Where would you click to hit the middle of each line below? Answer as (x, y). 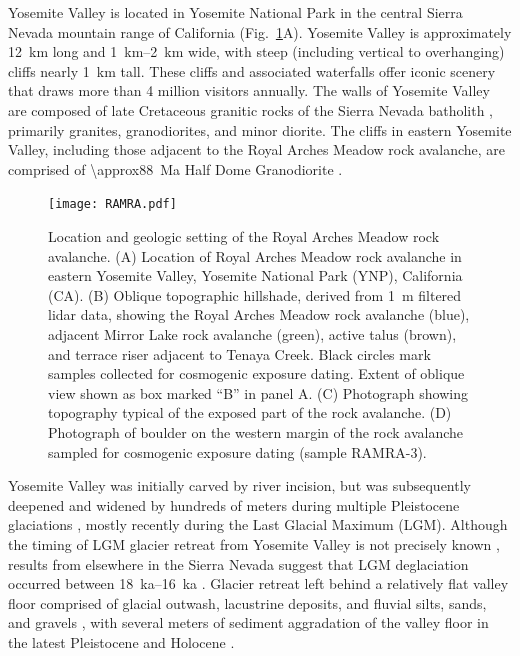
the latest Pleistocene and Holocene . (121, 641)
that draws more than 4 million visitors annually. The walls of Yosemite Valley (249, 90)
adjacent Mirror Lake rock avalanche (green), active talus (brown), (252, 333)
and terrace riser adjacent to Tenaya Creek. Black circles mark (239, 353)
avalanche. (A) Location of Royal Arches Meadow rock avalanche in (255, 255)
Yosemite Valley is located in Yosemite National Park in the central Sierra (235, 12)
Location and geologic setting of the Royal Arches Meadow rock (244, 236)
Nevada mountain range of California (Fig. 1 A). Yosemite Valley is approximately (260, 31)
